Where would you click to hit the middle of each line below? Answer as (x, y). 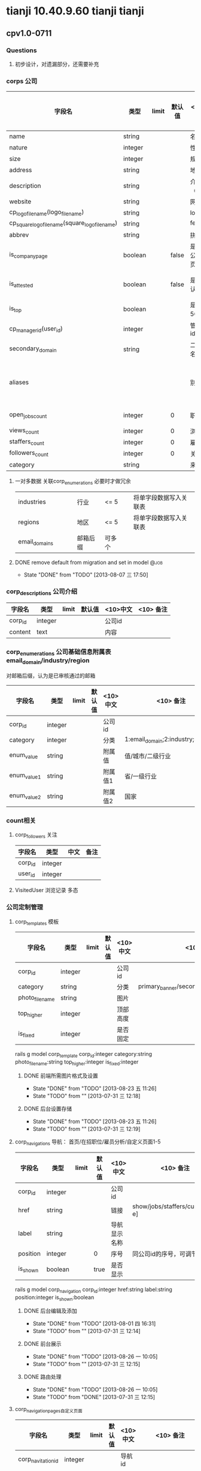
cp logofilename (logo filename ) (47, 213)
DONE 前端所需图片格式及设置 (61, 1076)
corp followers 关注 (36, 835)
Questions (22, 50)
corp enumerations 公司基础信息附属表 (59, 653)
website (20, 202)
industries (32, 502)
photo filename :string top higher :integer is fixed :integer (77, 1063)
